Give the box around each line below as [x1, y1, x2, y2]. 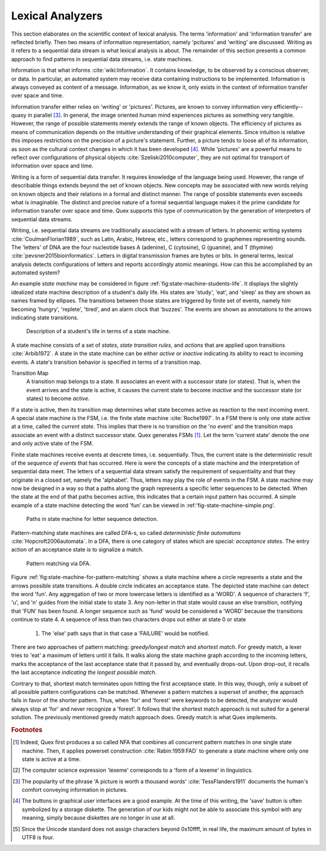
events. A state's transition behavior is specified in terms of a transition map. [11, 358, 202, 366]
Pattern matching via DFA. [26, 560, 91, 567]
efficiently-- [273, 103, 303, 110]
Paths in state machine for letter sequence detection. [26, 516, 158, 523]
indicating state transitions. [11, 314, 78, 322]
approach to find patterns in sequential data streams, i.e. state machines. [11, 55, 193, 63]
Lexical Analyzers [11, 9, 103, 22]
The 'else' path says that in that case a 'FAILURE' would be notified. [41, 629, 209, 637]
